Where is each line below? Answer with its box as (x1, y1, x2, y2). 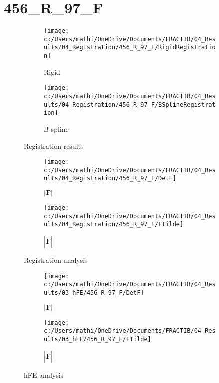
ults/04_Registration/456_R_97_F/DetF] (44, 175, 176, 182)
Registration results (24, 140, 84, 151)
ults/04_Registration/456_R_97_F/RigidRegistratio (44, 44, 216, 51)
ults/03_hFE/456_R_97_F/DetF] (44, 289, 144, 296)
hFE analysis (24, 369, 64, 380)
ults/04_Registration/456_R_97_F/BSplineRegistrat (44, 101, 216, 108)
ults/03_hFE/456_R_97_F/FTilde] (44, 335, 151, 343)
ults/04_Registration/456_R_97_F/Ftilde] (44, 221, 184, 228)
